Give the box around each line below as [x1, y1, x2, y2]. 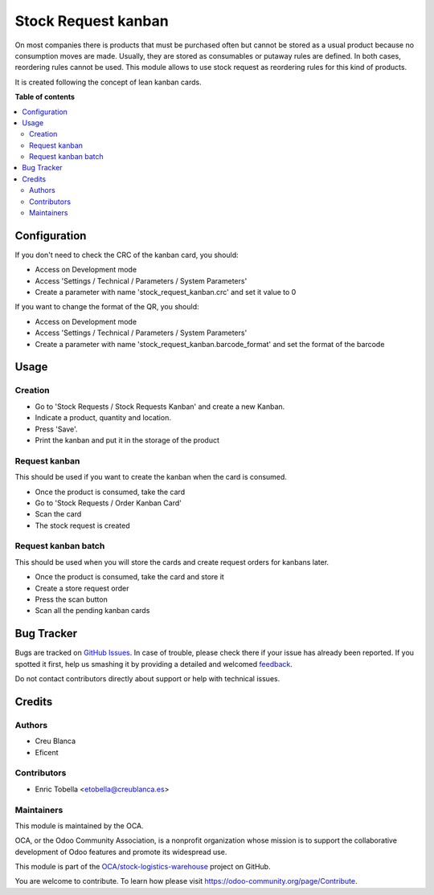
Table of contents [14, 92, 76, 102]
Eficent [35, 747, 59, 757]
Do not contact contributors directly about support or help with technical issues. [14, 674, 280, 684]
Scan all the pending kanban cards [35, 606, 150, 615]
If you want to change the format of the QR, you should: [14, 302, 200, 312]
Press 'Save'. [35, 424, 78, 434]
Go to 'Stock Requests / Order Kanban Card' [35, 498, 182, 508]
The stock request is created [35, 521, 130, 530]
